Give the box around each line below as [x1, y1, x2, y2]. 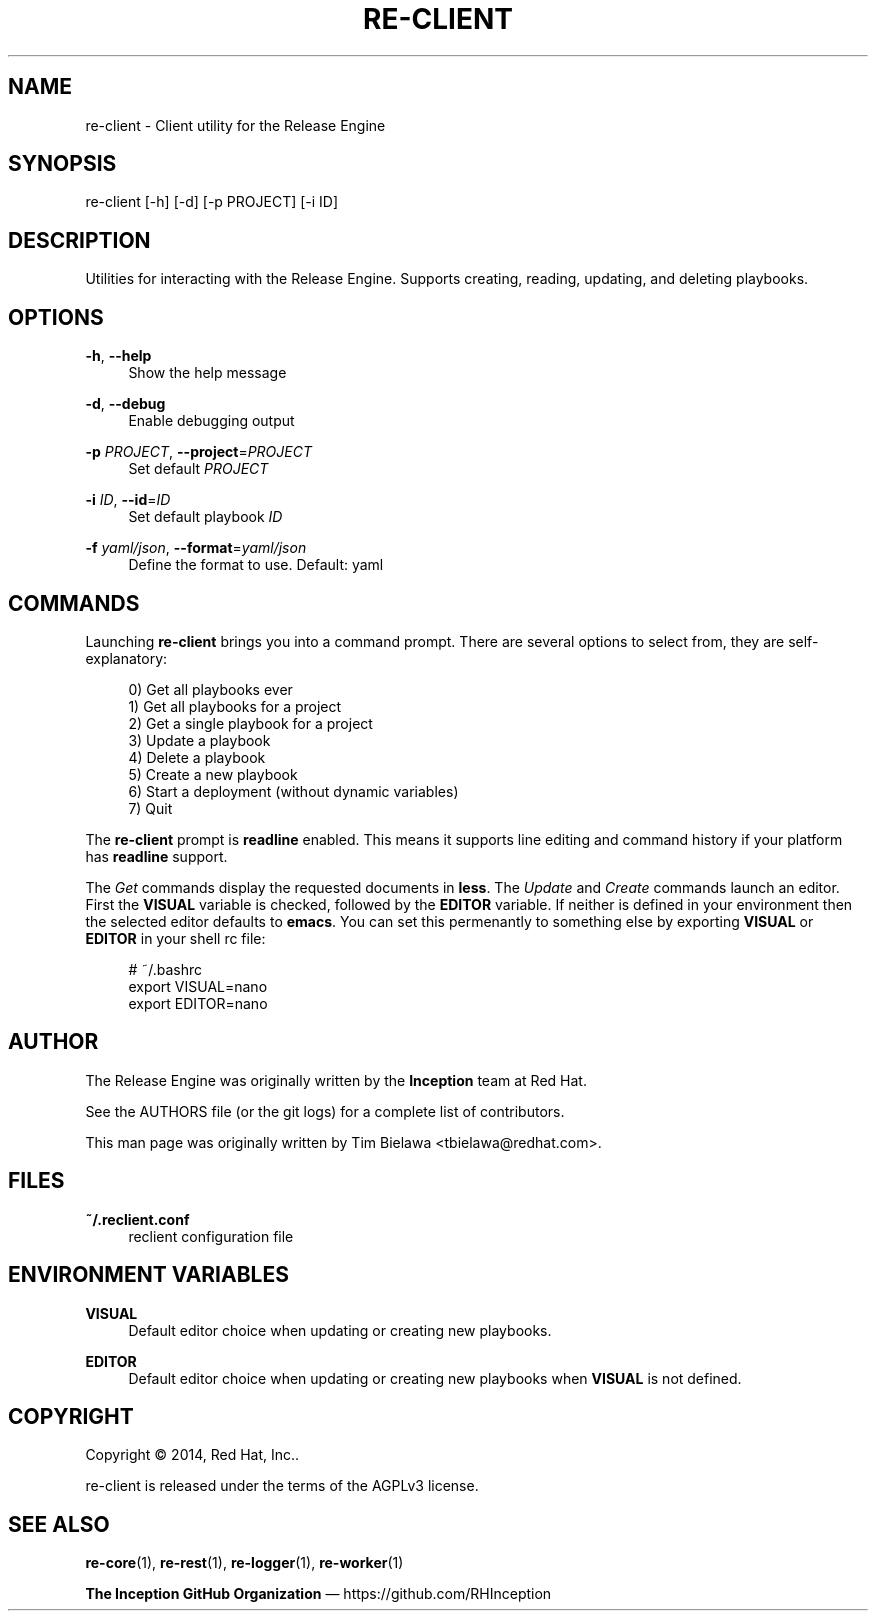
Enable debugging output [128, 412, 295, 430]
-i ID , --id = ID [85, 491, 171, 509]
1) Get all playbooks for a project [128, 697, 342, 715]
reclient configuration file [128, 1227, 294, 1245]
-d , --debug [85, 395, 166, 413]
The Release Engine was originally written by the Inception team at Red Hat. [85, 1071, 587, 1089]
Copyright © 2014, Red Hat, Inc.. [85, 1446, 300, 1464]
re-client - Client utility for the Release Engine [85, 116, 386, 134]
